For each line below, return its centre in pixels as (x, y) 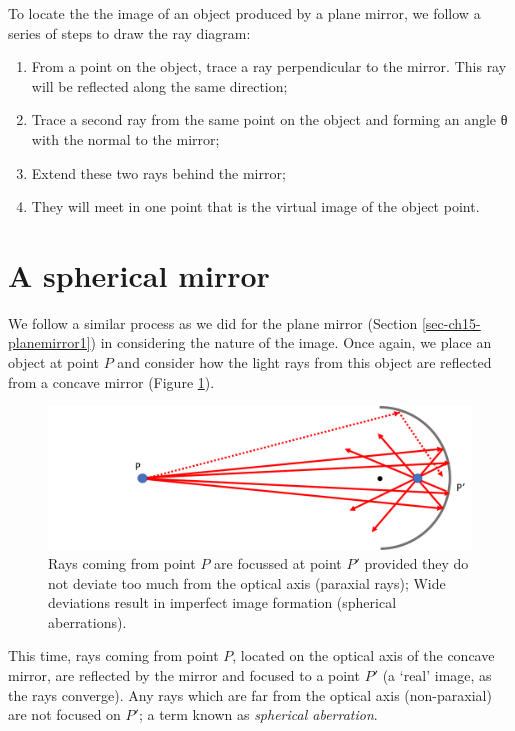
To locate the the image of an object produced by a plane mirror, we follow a (244, 13)
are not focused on (64, 714)
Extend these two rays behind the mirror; (158, 172)
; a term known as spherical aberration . (258, 714)
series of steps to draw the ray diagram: (129, 32)
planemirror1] (49, 342)
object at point (54, 362)
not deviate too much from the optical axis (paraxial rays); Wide (247, 582)
